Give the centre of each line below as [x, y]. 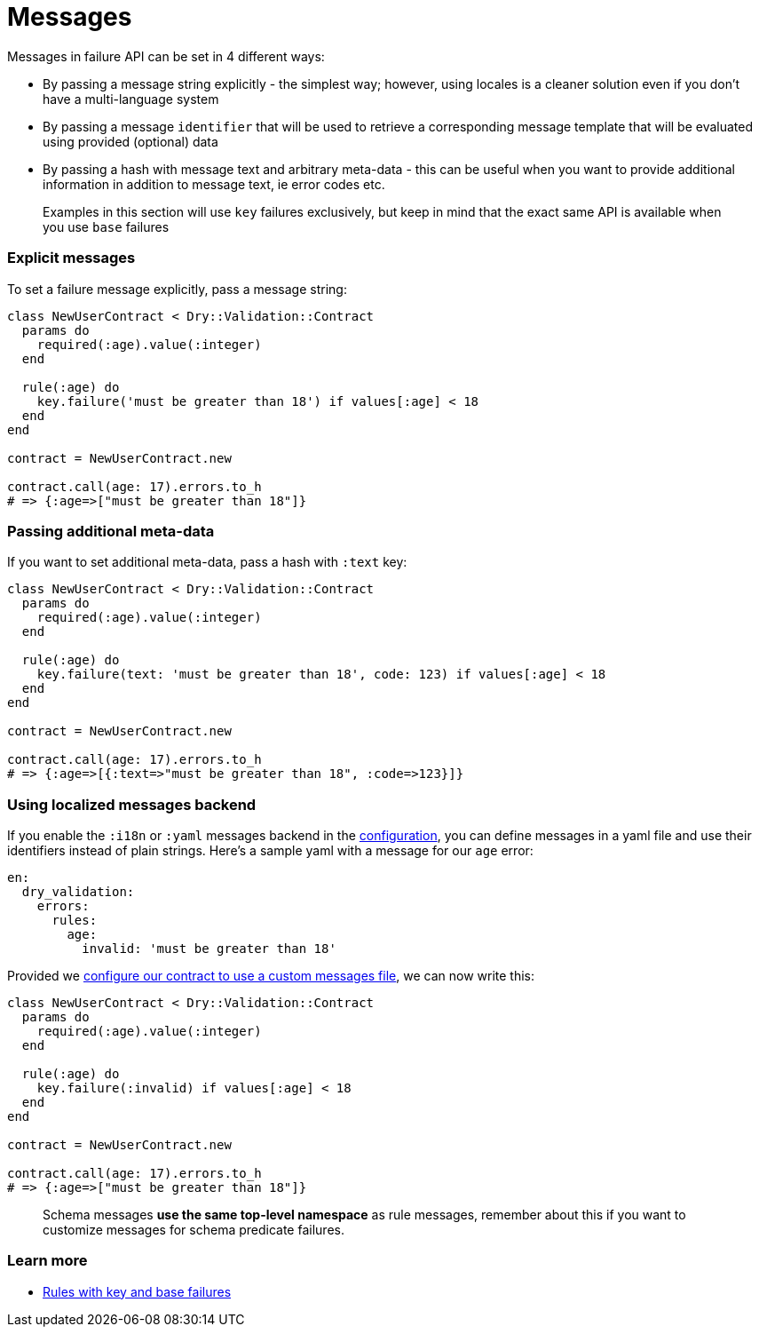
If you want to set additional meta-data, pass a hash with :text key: [207, 562]
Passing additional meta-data [111, 531]
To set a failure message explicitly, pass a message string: [177, 289]
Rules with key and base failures [137, 1291]
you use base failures [106, 226]
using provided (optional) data [130, 141]
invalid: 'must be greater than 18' [209, 949]
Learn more [47, 1261]
